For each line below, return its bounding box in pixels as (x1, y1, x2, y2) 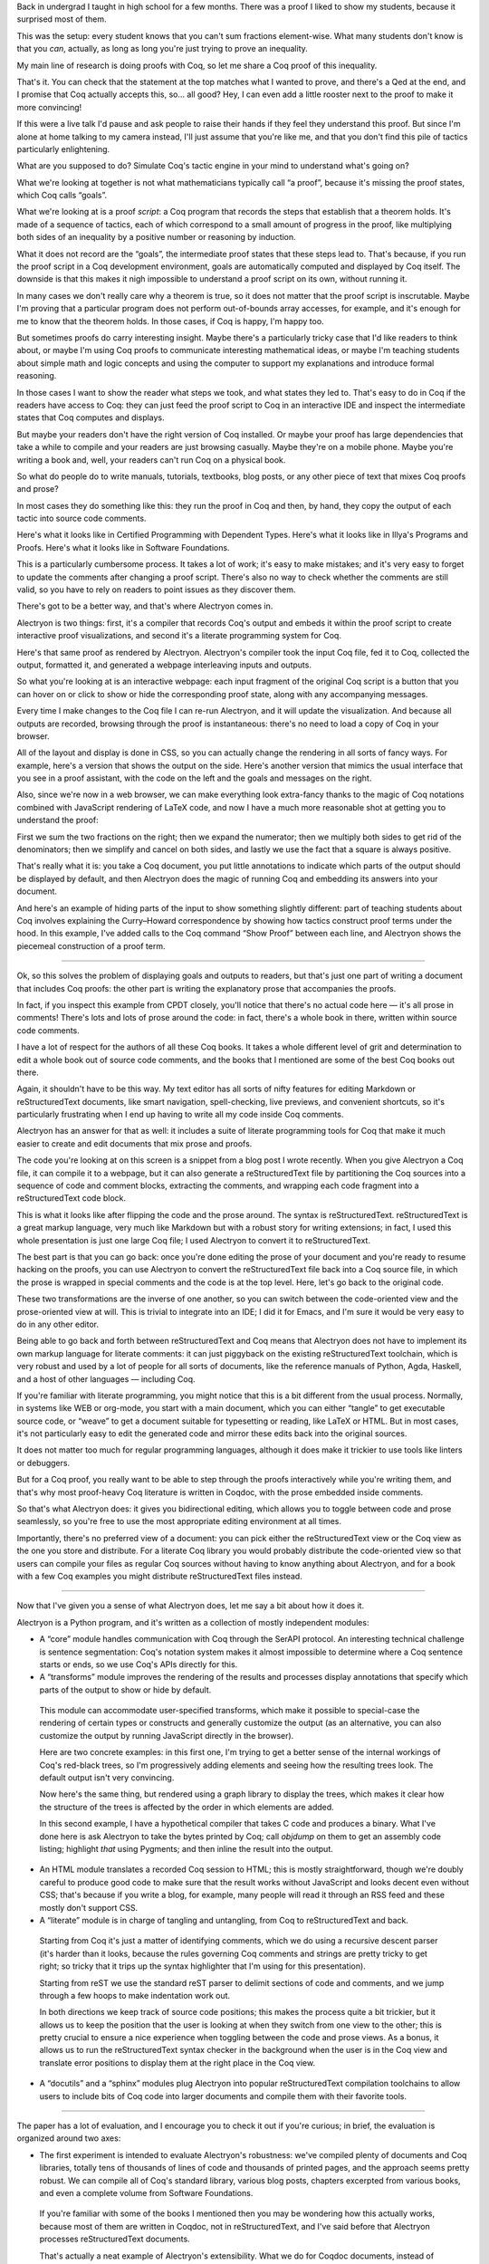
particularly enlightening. (16, 143, 110, 154)
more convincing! (16, 101, 82, 112)
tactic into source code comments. (16, 513, 147, 524)
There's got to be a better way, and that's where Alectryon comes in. (16, 600, 273, 611)
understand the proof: (16, 815, 99, 826)
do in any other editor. (16, 1319, 100, 1329)
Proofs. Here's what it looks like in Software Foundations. (16, 542, 230, 552)
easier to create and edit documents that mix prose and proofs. (16, 1137, 253, 1149)
